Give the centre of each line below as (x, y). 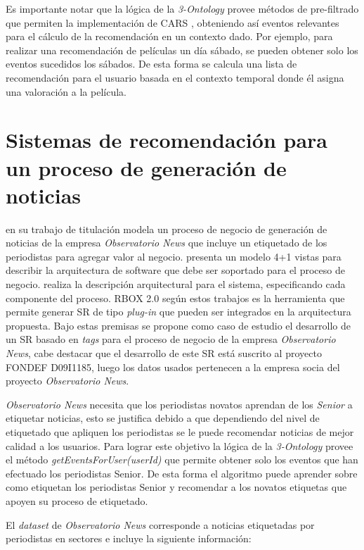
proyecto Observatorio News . (67, 381)
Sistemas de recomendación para (167, 140)
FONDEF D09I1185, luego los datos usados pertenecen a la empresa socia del (173, 367)
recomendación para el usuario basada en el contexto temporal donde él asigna (175, 77)
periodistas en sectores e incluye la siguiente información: (129, 538)
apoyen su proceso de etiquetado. (77, 500)
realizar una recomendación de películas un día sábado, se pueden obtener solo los (182, 50)
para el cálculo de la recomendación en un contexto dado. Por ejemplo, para (169, 36)
